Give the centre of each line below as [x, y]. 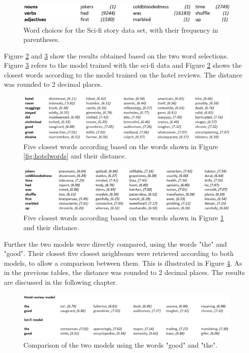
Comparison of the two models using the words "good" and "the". [121, 344]
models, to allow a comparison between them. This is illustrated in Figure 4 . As [123, 263]
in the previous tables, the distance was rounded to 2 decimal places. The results [124, 272]
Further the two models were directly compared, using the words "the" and [115, 244]
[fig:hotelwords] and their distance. [75, 156]
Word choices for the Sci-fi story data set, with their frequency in [121, 29]
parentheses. [42, 39]
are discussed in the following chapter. [61, 282]
